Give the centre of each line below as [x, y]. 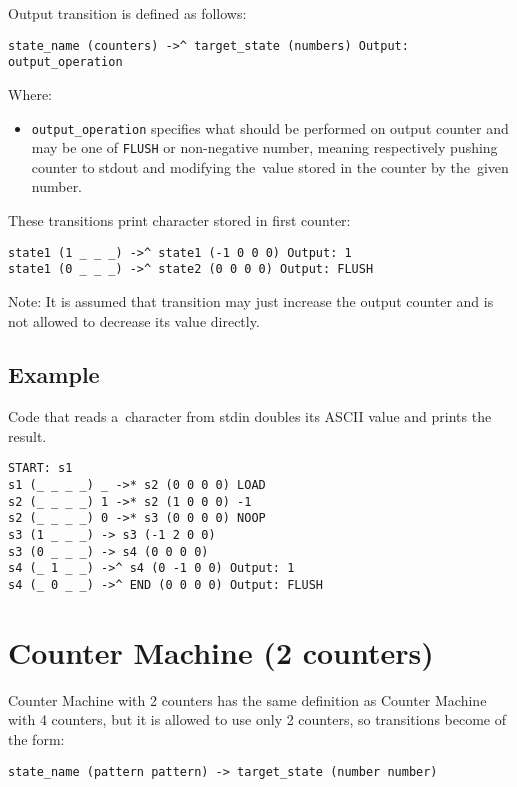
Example [54, 374]
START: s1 [40, 468]
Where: [30, 93]
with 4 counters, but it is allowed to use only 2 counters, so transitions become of [257, 719]
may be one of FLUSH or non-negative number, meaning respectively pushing [264, 147]
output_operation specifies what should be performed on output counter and [270, 127]
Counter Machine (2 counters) [221, 651]
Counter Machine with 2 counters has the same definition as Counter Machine [247, 699]
